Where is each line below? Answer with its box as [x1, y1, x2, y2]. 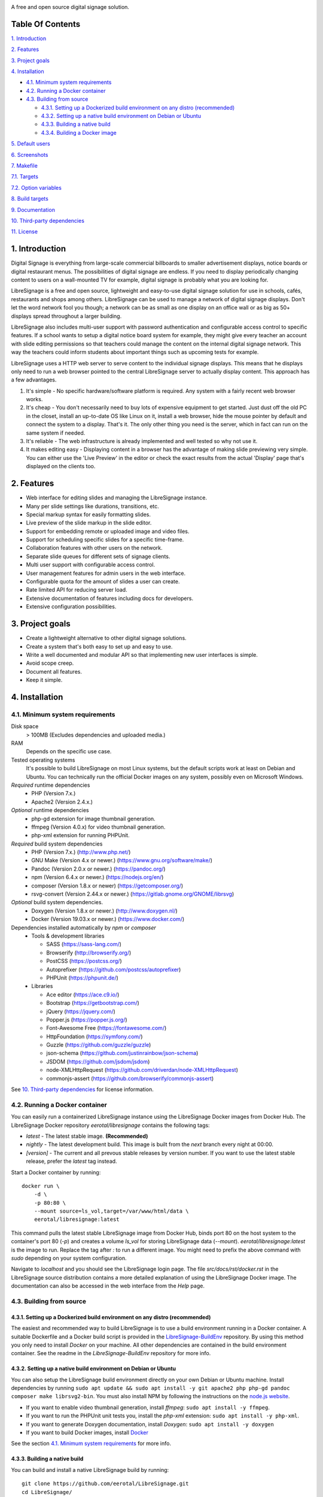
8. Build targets [11, 195, 49, 202]
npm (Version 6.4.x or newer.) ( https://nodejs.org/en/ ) [31, 874, 164, 881]
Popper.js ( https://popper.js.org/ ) [46, 1016, 128, 1023]
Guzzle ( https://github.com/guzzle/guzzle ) [46, 1041, 151, 1048]
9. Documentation [11, 206, 55, 213]
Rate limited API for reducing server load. [26, 586, 128, 593]
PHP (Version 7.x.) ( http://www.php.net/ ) [31, 848, 131, 856]
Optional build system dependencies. [11, 899, 103, 906]
